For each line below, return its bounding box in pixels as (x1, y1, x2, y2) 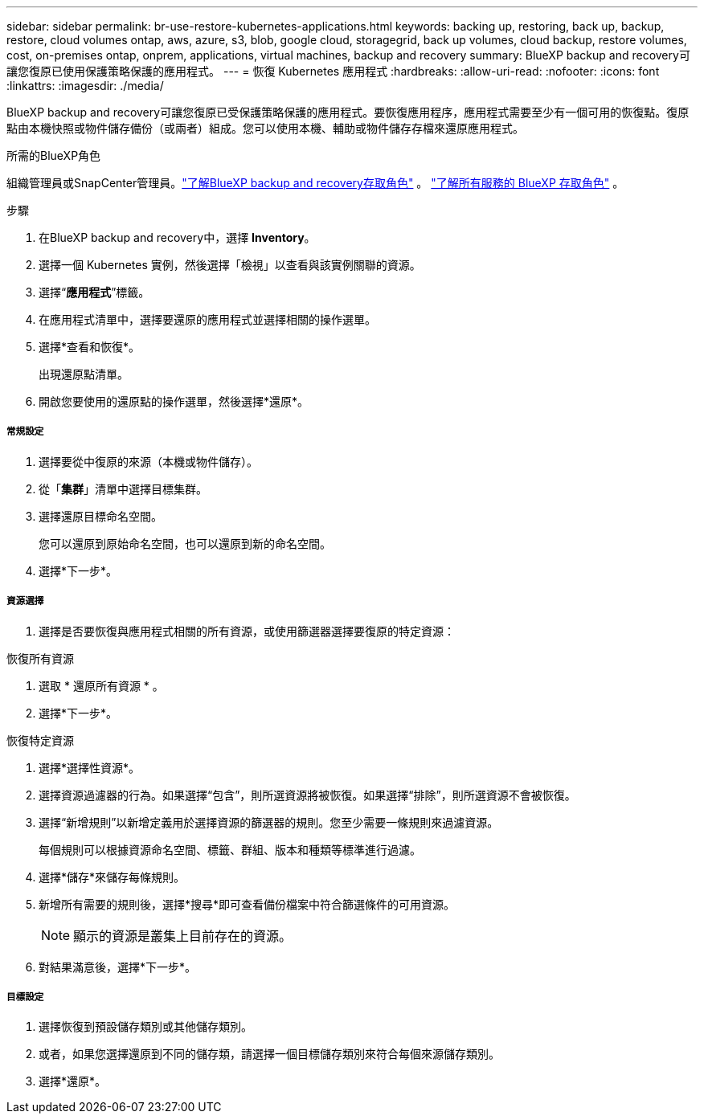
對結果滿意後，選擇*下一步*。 (39, 959, 197, 974)
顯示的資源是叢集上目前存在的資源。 (73, 927, 293, 944)
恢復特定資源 (6, 733, 74, 747)
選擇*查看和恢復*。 (39, 340, 141, 354)
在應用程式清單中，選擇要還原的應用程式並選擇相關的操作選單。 (39, 313, 376, 326)
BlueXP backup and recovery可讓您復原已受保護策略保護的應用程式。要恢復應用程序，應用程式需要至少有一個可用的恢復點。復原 (6, 105, 690, 119)
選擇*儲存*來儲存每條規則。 (39, 869, 186, 884)
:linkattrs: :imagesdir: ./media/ (6, 79, 164, 92)
